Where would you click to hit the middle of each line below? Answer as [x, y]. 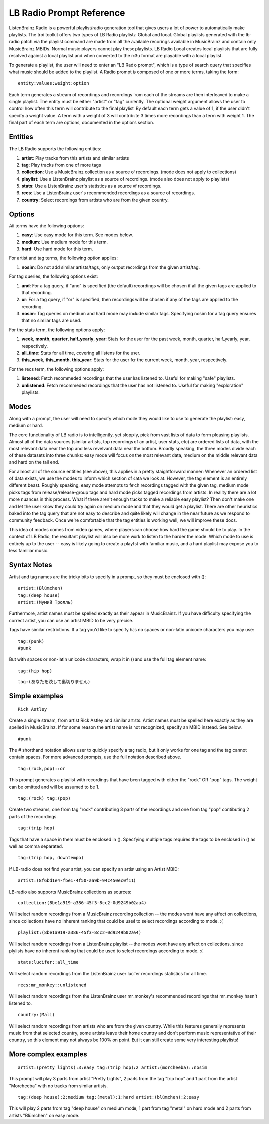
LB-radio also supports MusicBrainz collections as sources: [70, 892]
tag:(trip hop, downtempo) [51, 858]
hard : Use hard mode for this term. [57, 249]
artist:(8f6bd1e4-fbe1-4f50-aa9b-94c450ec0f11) [77, 880]
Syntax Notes [31, 564]
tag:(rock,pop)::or [42, 769]
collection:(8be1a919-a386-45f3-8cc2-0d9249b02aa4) [82, 903]
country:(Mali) [37, 1015]
